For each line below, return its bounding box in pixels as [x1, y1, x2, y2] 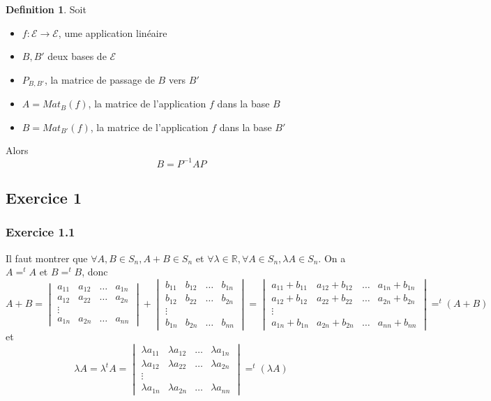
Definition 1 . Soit [6, 2, 86, 16]
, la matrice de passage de [44, 72, 155, 86]
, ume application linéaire [58, 25, 167, 40]
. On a [318, 250, 346, 265]
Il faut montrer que [6, 250, 88, 265]
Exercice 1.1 [6, 223, 75, 241]
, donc [82, 264, 108, 279]
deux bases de [47, 49, 107, 63]
